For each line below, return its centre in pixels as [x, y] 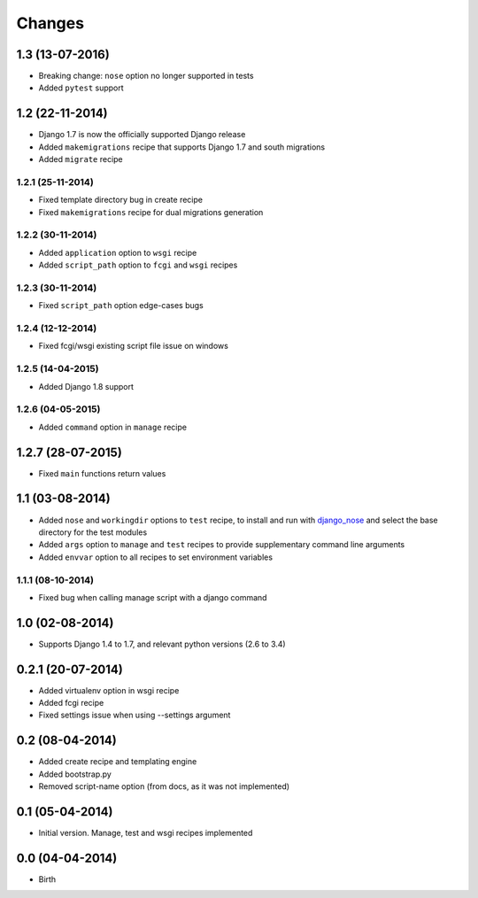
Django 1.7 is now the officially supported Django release [142, 135]
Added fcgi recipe [71, 703]
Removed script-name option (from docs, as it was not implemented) [164, 786]
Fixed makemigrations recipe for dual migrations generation [151, 212]
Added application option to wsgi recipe [118, 252]
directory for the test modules [93, 532]
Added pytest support [81, 88]
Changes [50, 23]
